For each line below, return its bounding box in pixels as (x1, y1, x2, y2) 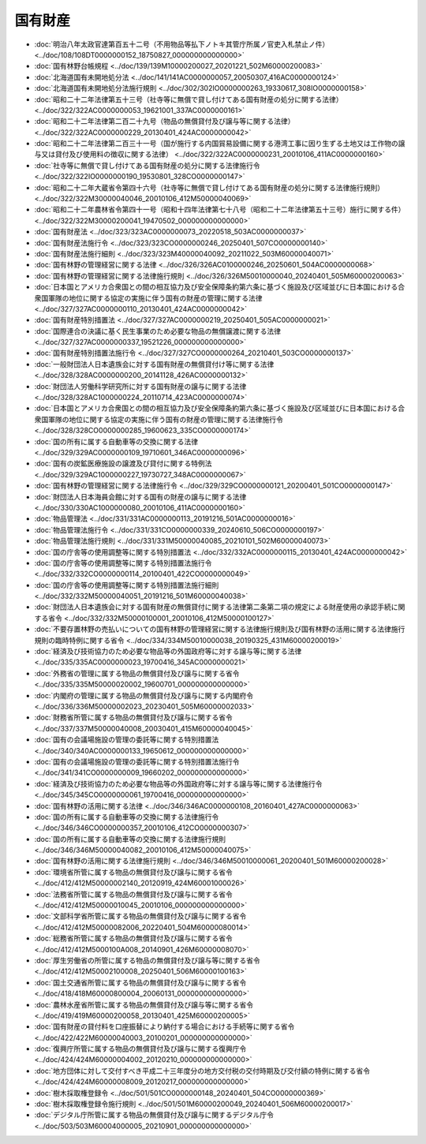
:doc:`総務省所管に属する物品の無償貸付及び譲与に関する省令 (34, 933, 233, 943)
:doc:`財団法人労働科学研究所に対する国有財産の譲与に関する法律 (34, 381, 247, 391)
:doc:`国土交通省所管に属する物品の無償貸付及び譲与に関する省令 (34, 978, 247, 987)
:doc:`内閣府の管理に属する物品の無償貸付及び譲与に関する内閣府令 (34, 690, 254, 700)
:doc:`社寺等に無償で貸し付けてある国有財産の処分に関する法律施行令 (34, 160, 260, 170)
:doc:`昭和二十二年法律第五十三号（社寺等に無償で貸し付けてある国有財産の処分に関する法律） (34, 95, 343, 104)
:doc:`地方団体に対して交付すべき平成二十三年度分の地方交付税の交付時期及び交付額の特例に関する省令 (34, 1066, 371, 1075)
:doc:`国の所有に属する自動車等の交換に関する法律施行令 (34, 812, 219, 821)
